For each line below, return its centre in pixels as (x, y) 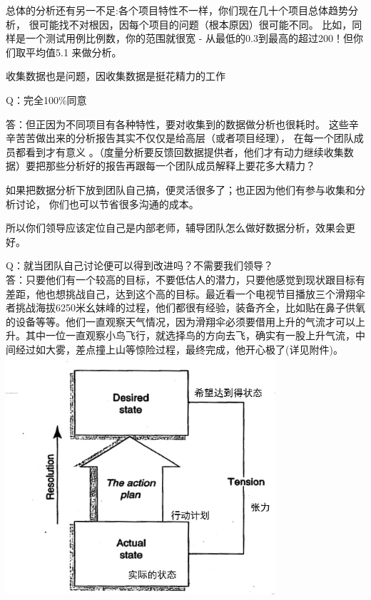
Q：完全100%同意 (46, 99)
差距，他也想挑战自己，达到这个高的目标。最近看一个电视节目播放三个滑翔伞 (185, 293)
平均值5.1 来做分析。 (73, 52)
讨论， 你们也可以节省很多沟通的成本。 (107, 203)
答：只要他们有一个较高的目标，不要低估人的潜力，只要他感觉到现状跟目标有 (185, 279)
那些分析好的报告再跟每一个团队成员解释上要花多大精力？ (180, 166)
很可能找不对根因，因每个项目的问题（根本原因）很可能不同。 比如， (190, 24)
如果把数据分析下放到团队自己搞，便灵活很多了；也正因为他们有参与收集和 (181, 189)
